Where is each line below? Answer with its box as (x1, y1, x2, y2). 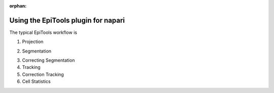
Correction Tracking (22, 71, 64, 77)
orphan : (9, 3, 27, 9)
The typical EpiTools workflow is (9, 29, 77, 35)
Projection (22, 38, 44, 45)
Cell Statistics (22, 78, 51, 84)
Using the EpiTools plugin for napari (9, 16, 125, 25)
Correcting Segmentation (22, 57, 75, 63)
